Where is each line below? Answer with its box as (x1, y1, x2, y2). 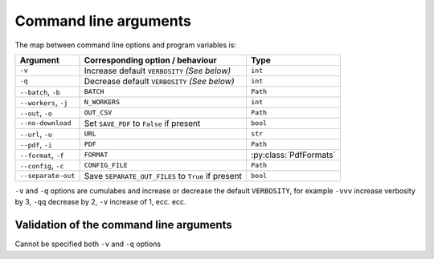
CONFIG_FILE (84, 161, 128, 170)
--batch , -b (19, 86, 60, 97)
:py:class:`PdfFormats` (250, 149, 337, 160)
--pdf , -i (19, 139, 52, 150)
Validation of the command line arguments (14, 218, 232, 232)
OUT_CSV (84, 108, 113, 117)
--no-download (19, 119, 72, 127)
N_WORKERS (84, 98, 121, 107)
